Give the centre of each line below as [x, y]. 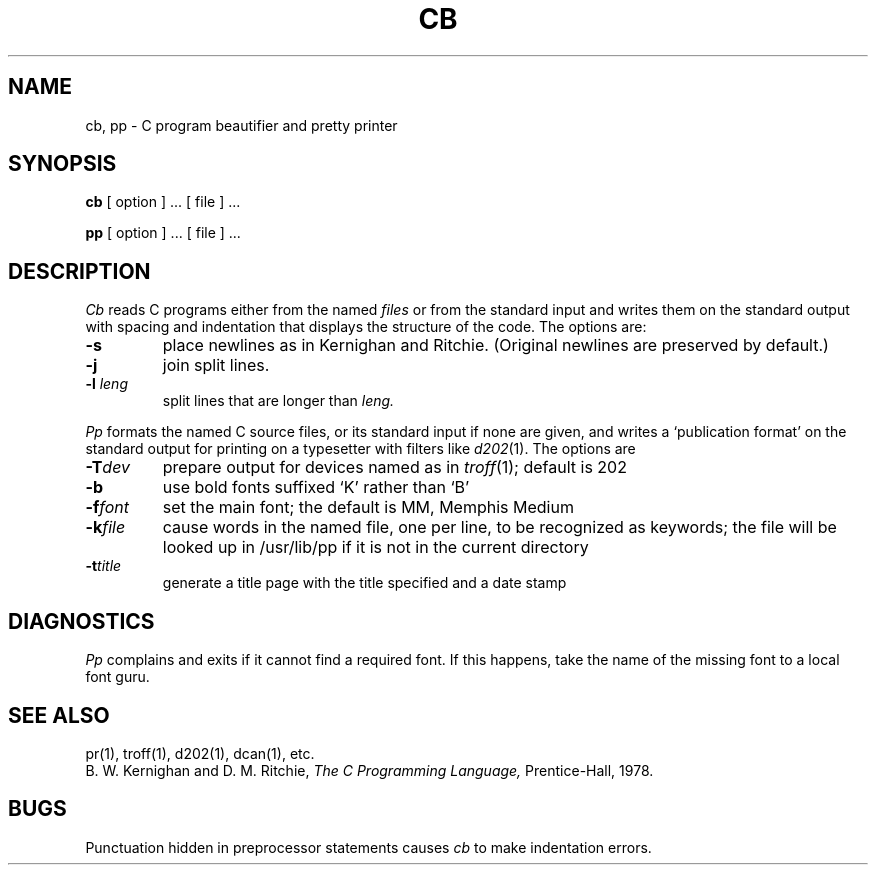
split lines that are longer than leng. [278, 401]
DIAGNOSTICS [81, 621]
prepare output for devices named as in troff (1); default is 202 [394, 467]
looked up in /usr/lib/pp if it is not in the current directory [375, 547]
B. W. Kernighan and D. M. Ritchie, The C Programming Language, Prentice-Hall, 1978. [369, 770]
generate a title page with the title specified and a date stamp [364, 583]
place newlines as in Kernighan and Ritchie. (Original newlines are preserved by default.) [495, 345]
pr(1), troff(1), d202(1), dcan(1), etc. [200, 753]
